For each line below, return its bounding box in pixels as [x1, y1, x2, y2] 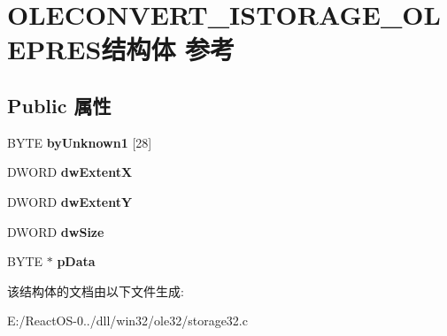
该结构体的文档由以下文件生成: [7, 281, 184, 300]
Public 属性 [7, 91, 112, 118]
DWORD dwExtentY [7, 192, 133, 210]
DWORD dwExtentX [7, 163, 133, 181]
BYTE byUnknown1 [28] [7, 133, 152, 151]
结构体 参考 [101, 31, 235, 67]
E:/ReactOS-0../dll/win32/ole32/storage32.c [7, 311, 248, 330]
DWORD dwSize [7, 222, 104, 241]
